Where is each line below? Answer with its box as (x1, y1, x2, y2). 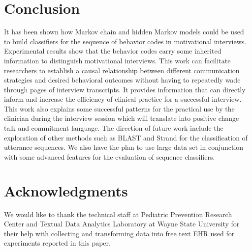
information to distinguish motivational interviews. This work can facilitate (4, 55, 231, 65)
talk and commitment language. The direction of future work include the (4, 123, 223, 133)
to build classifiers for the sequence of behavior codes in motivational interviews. (4, 36, 247, 46)
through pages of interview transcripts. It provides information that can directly (4, 84, 246, 94)
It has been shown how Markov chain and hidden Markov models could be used (4, 27, 244, 37)
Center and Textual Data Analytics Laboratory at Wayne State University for (4, 219, 240, 229)
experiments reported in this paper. (4, 238, 111, 248)
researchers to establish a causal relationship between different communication (4, 65, 240, 75)
